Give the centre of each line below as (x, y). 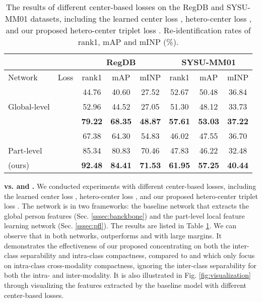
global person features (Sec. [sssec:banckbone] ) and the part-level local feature (124, 215)
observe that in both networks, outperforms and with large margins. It (113, 235)
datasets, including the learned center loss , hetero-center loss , (141, 18)
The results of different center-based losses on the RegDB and (115, 7)
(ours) (19, 165)
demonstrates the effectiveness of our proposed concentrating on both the (117, 245)
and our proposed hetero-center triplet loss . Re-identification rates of (128, 30)
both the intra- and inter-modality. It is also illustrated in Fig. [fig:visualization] (127, 275)
